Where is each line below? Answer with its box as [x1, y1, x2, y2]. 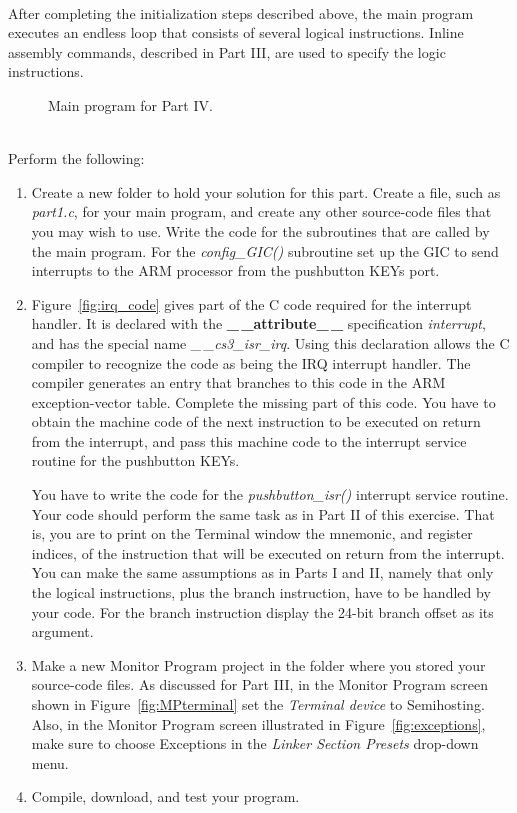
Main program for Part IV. [48, 94, 213, 115]
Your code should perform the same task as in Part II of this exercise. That [31, 503, 495, 524]
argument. [31, 621, 94, 642]
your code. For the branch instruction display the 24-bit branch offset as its [31, 601, 494, 622]
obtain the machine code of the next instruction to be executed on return [31, 411, 481, 432]
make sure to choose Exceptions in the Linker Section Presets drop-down [31, 733, 479, 754]
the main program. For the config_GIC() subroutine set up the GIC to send [31, 240, 499, 261]
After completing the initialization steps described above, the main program [8, 2, 474, 23]
